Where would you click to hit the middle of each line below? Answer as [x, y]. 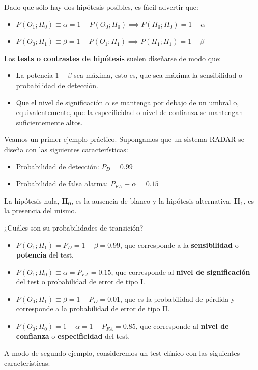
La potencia [34, 75]
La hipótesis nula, [32, 200]
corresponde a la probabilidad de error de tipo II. [93, 309]
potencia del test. [45, 255]
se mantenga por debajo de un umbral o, [176, 102]
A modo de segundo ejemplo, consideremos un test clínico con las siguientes [122, 353]
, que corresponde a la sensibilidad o [179, 245]
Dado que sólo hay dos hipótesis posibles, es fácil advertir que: [101, 7]
